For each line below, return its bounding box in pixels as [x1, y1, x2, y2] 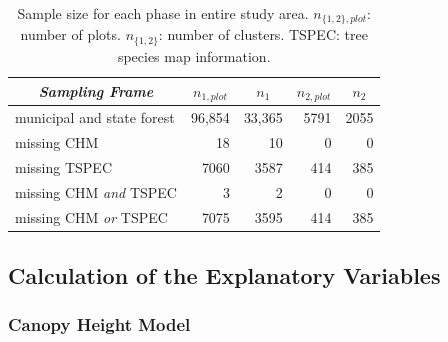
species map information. [117, 45, 271, 66]
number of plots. [20, 24, 121, 45]
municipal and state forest [15, 107, 175, 128]
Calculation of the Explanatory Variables [8, 260, 441, 291]
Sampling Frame [38, 80, 154, 101]
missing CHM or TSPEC [15, 206, 168, 227]
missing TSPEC [15, 156, 112, 177]
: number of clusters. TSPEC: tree [158, 24, 368, 45]
